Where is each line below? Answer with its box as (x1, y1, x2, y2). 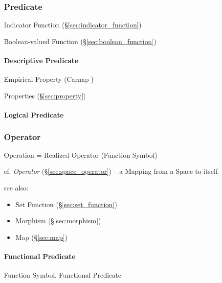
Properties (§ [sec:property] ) (4, 90, 86, 100)
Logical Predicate (4, 109, 64, 119)
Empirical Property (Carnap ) (4, 74, 94, 84)
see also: (4, 182, 28, 192)
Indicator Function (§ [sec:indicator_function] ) (4, 20, 142, 30)
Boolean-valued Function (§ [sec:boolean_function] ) (4, 36, 156, 46)
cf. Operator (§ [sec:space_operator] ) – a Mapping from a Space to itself (4, 166, 218, 176)
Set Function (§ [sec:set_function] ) (15, 199, 117, 209)
